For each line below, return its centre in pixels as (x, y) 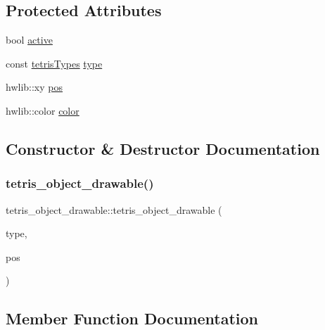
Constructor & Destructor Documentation (163, 148)
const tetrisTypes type (54, 63)
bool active (29, 40)
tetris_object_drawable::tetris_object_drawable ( (114, 209)
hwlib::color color (43, 110)
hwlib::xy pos (34, 87)
